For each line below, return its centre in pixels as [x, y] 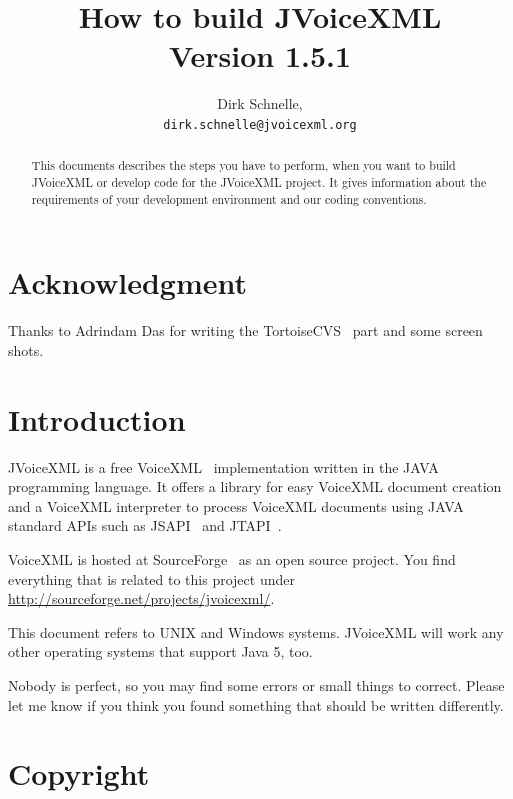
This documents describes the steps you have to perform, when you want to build [243, 165]
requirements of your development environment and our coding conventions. [229, 198]
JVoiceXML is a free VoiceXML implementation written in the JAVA [223, 466]
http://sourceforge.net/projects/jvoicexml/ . [141, 598]
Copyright [79, 773]
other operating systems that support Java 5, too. [160, 651]
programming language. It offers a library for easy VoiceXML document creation [255, 486]
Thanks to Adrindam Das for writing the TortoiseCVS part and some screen [245, 330]
